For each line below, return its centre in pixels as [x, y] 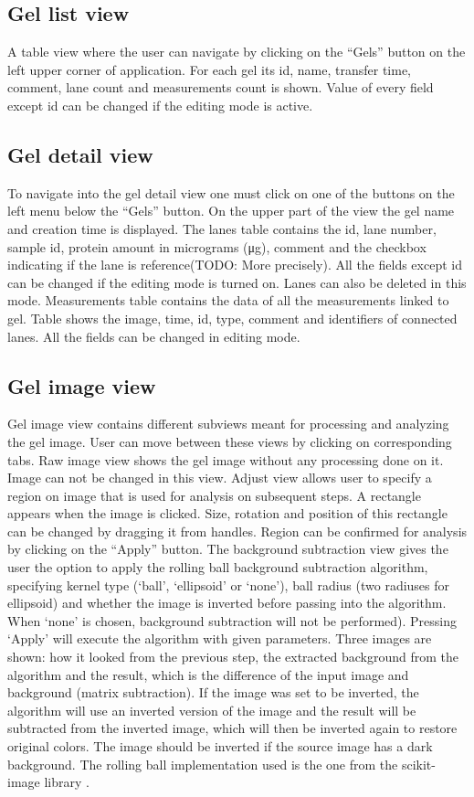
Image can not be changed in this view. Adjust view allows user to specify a [220, 478]
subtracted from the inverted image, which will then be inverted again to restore [232, 728]
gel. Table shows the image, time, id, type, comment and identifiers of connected [232, 318]
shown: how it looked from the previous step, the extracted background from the [233, 657]
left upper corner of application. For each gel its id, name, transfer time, [209, 69]
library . [67, 782]
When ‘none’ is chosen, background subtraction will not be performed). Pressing [232, 620]
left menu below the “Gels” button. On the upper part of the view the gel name [231, 211]
